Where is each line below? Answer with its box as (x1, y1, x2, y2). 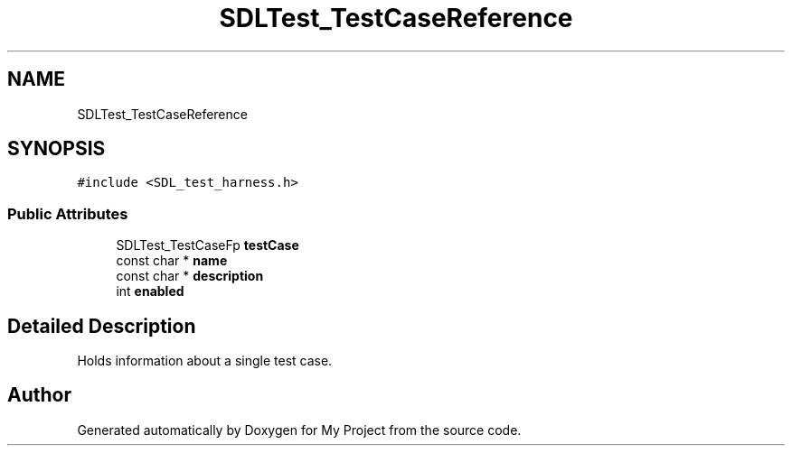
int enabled (116, 283, 184, 300)
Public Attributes (7, 204, 128, 223)
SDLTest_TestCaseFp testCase (116, 237, 299, 254)
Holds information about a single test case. (77, 353, 333, 369)
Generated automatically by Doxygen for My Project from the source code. (77, 421, 522, 438)
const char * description (116, 268, 264, 284)
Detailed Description (7, 314, 196, 337)
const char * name (116, 253, 228, 269)
